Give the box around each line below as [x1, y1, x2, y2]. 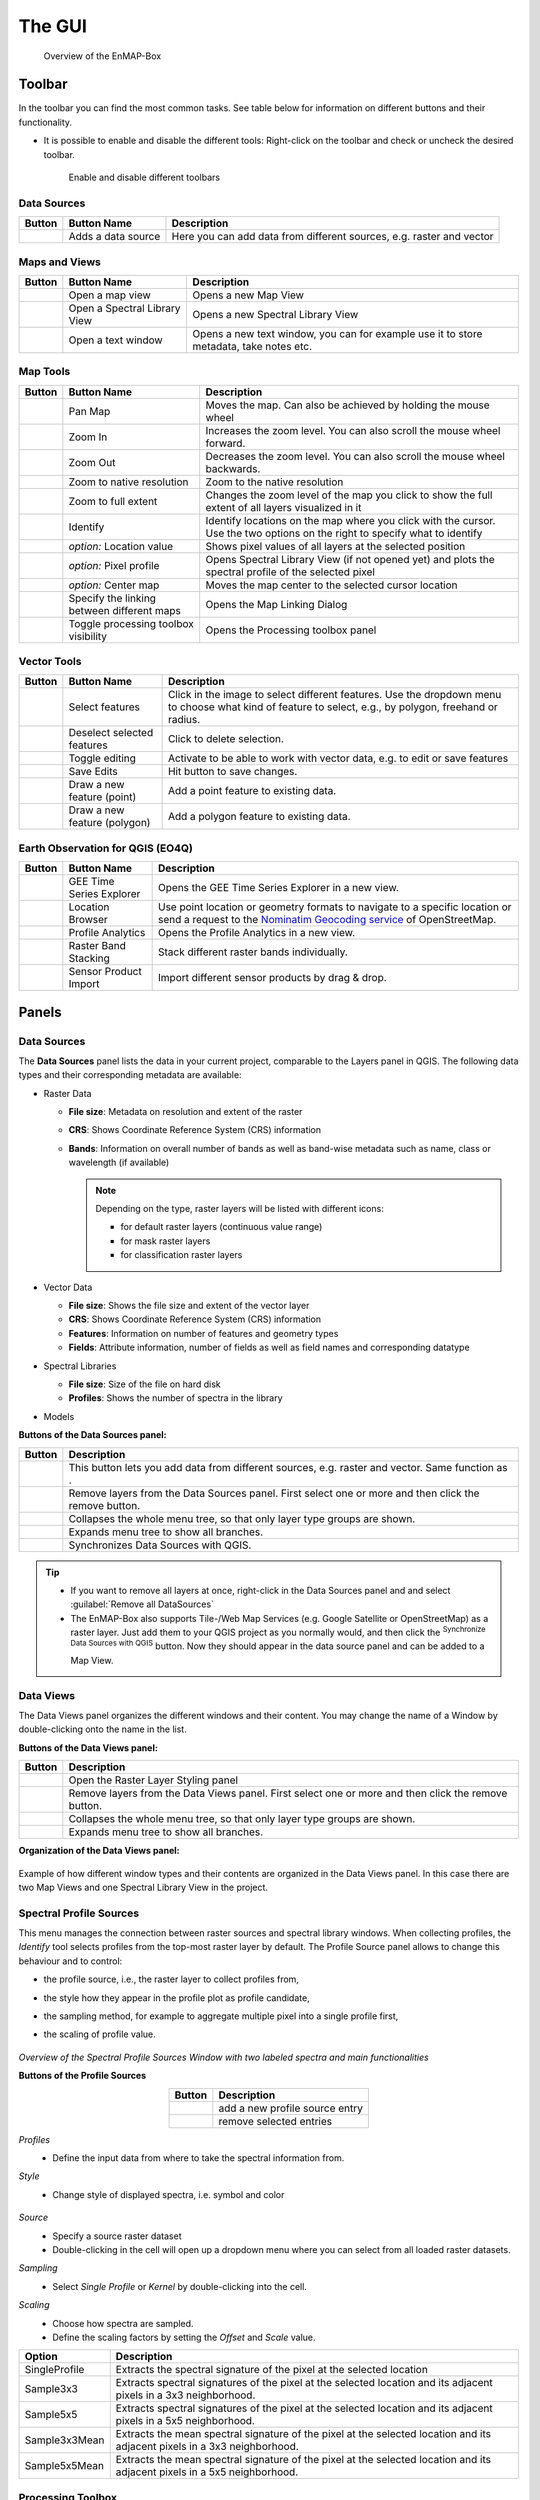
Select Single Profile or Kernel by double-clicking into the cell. [52, 2280, 307, 2292]
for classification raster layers [120, 1249, 243, 1261]
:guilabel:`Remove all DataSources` [70, 1598, 215, 1610]
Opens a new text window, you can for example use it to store [192, 326, 483, 340]
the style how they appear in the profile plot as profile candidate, [43, 1991, 310, 2004]
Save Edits [68, 765, 119, 779]
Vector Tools [18, 655, 82, 669]
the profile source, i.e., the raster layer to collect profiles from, [43, 1973, 300, 1985]
